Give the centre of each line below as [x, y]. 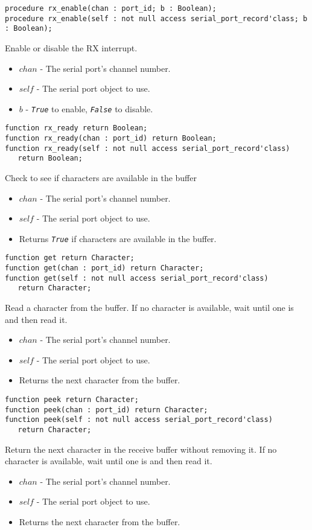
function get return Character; [70, 258]
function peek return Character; [72, 400]
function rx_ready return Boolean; [76, 128]
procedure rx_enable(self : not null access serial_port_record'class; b [156, 18]
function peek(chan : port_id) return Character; [107, 410]
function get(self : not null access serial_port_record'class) [137, 278]
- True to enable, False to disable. [89, 108]
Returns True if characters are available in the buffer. [118, 238]
